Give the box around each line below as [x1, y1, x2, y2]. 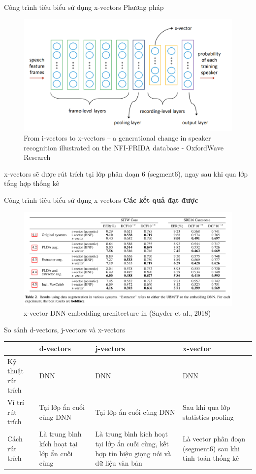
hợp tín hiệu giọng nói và [95, 448, 171, 458]
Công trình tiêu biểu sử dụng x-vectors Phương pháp [4, 2, 164, 12]
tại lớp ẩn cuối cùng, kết [95, 438, 169, 448]
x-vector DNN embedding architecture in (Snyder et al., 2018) [24, 308, 211, 318]
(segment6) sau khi [182, 443, 240, 453]
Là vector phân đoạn [182, 434, 245, 444]
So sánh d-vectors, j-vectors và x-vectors [4, 324, 125, 334]
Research [24, 152, 51, 162]
